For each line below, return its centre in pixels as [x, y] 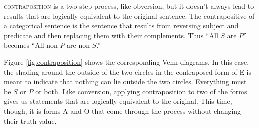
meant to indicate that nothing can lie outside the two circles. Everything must [125, 82]
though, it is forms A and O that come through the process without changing [123, 111]
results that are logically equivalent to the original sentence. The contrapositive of [129, 16]
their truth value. [30, 121]
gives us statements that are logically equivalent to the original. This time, [118, 101]
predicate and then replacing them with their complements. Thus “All [111, 35]
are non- [80, 45]
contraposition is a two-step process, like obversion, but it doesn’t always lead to [129, 6]
